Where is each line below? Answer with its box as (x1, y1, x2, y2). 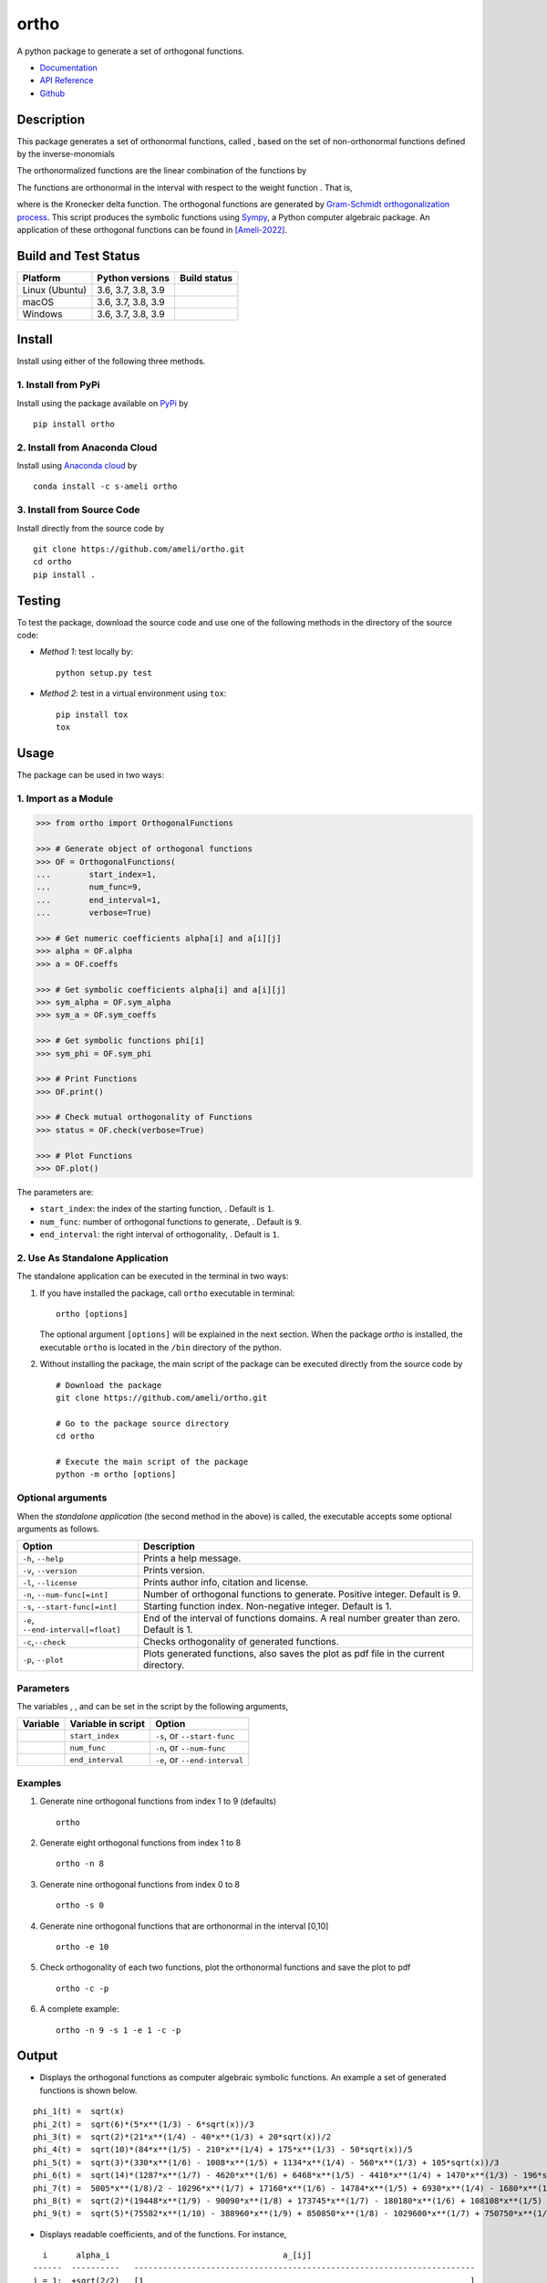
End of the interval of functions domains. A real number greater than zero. (142, 1612, 460, 1625)
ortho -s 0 (56, 1900, 105, 1910)
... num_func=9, (36, 882, 143, 892)
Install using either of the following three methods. (16, 356, 206, 367)
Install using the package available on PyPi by (16, 397, 189, 408)
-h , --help (22, 1552, 64, 1565)
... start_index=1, (36, 869, 157, 880)
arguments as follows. (16, 1523, 100, 1534)
